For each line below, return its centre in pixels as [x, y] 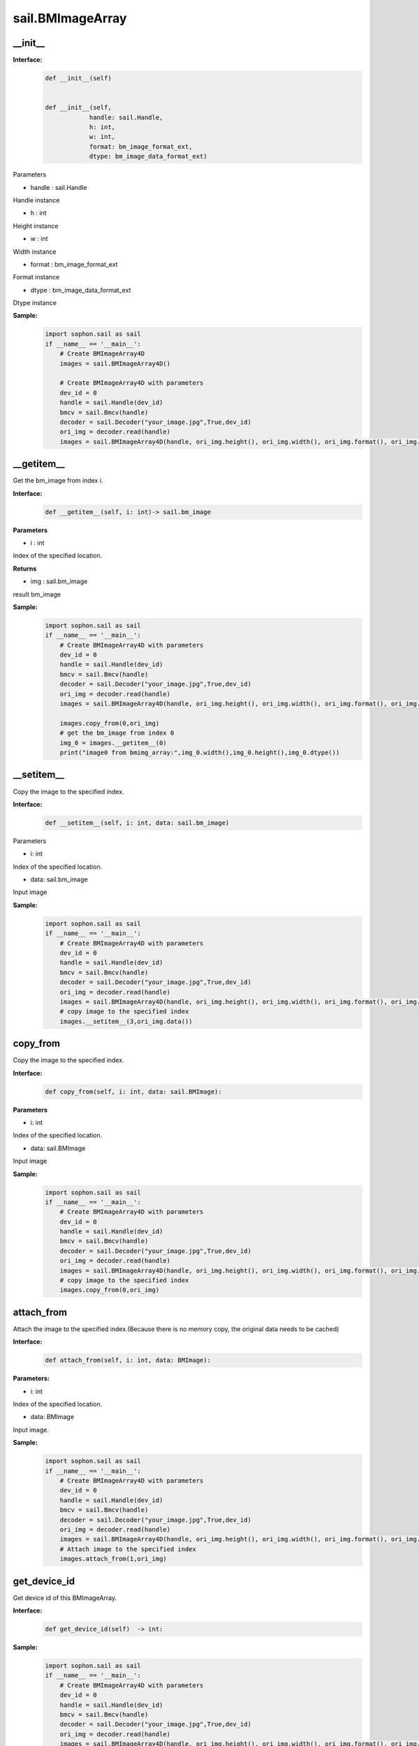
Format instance [36, 277]
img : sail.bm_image [59, 581]
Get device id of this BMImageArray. [65, 1598]
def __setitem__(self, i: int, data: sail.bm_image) [137, 823]
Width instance [35, 251]
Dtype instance [35, 303]
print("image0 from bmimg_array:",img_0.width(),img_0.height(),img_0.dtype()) [200, 753]
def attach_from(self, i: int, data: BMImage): [128, 1360]
